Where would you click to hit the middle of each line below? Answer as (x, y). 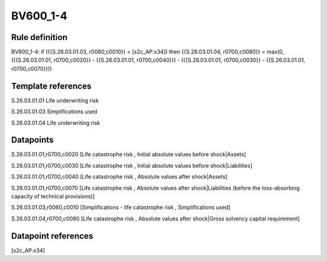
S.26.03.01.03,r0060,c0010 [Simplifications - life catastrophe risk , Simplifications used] (121, 207)
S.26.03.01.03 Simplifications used (54, 111)
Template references (51, 86)
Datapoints (32, 140)
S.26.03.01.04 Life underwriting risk (56, 123)
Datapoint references (52, 236)
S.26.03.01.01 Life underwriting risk (55, 101)
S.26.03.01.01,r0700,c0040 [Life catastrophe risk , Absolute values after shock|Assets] (119, 177)
